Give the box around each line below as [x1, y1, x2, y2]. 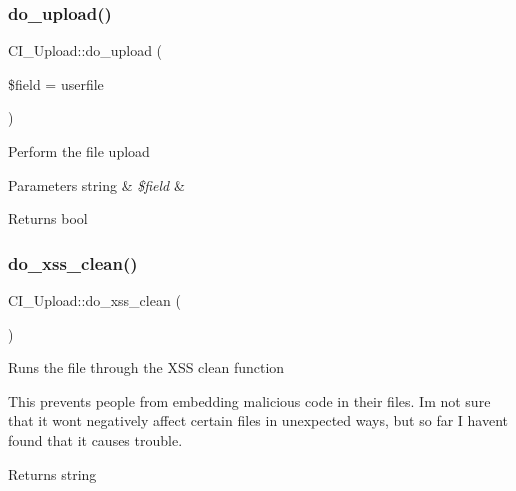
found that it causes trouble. [8, 429, 183, 450]
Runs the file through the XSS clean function [8, 357, 285, 378]
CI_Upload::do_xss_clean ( [8, 290, 181, 310]
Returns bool [8, 208, 88, 229]
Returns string [8, 463, 97, 484]
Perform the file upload [8, 141, 150, 161]
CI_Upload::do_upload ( [8, 40, 163, 61]
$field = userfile [8, 73, 104, 94]
